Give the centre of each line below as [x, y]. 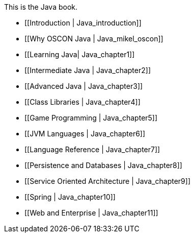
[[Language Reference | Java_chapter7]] [92, 149]
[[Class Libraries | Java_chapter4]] [82, 102]
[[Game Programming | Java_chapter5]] [91, 118]
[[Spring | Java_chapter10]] [70, 197]
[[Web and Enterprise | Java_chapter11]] [91, 213]
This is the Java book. [41, 7]
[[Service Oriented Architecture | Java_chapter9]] [107, 181]
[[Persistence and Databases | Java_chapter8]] [103, 165]
